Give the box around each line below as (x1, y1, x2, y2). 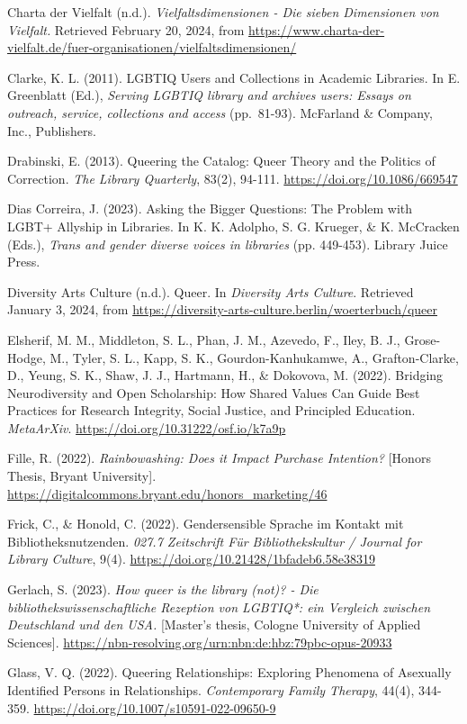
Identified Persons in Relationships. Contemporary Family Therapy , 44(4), (7, 681, 415, 699)
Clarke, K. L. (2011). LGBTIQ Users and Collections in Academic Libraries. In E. (7, 68, 461, 86)
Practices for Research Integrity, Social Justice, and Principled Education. (7, 401, 416, 420)
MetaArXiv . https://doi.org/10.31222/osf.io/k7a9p (7, 418, 286, 437)
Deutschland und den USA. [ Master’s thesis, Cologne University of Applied (7, 615, 421, 634)
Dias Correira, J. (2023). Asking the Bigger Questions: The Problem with (7, 199, 413, 218)
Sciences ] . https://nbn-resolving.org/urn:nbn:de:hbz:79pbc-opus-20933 (7, 632, 392, 651)
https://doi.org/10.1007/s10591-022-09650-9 (33, 698, 276, 717)
